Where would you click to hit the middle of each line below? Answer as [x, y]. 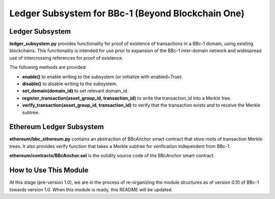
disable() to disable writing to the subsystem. [70, 84]
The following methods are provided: [48, 67]
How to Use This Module [49, 170]
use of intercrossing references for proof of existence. [66, 58]
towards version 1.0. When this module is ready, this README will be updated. [91, 189]
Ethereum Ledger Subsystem [57, 127]
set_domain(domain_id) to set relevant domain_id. [75, 91]
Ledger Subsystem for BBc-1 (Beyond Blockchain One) [127, 13]
